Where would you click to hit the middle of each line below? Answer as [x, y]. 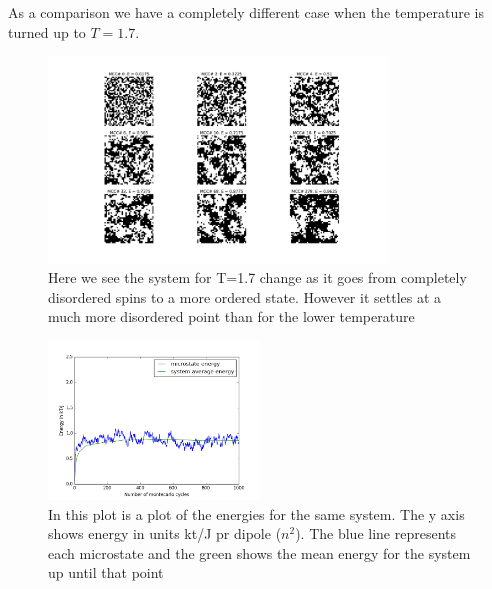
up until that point [106, 572]
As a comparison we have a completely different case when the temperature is [246, 12]
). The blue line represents [376, 533]
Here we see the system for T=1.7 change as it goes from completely [257, 277]
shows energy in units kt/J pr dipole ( [165, 533]
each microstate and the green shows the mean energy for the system [259, 552]
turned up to [47, 31]
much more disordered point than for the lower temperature [231, 316]
